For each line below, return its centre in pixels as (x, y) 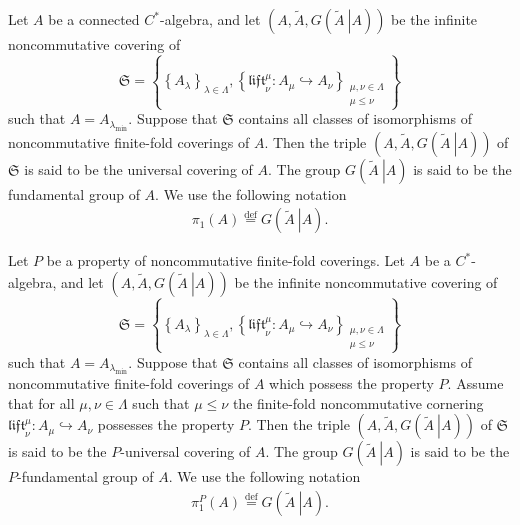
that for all (41, 402)
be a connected (94, 19)
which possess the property (351, 383)
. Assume (475, 383)
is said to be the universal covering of (138, 168)
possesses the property (166, 424)
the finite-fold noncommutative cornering (358, 402)
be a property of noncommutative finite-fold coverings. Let (225, 260)
